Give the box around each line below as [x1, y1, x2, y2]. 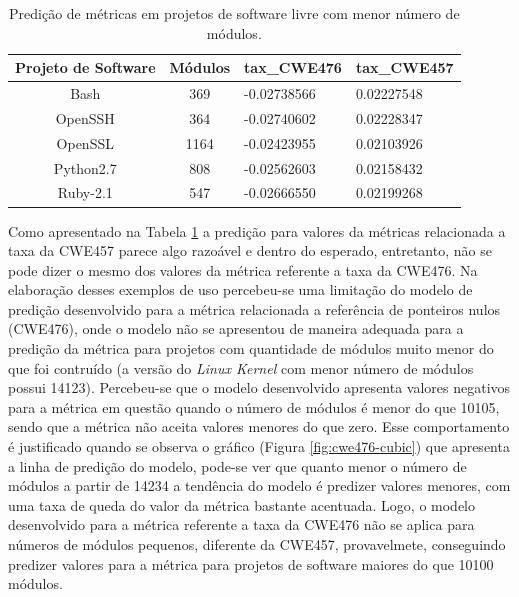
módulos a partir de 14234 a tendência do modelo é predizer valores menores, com [8, 475, 511, 496]
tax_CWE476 [244, 57, 342, 78]
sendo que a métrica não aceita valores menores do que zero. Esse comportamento [8, 416, 510, 437]
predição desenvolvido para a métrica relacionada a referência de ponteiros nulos [8, 298, 501, 319]
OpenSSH [55, 107, 115, 128]
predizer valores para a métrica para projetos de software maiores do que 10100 [8, 553, 494, 574]
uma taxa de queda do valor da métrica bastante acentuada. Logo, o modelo [8, 494, 475, 515]
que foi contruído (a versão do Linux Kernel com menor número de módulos [8, 357, 474, 378]
